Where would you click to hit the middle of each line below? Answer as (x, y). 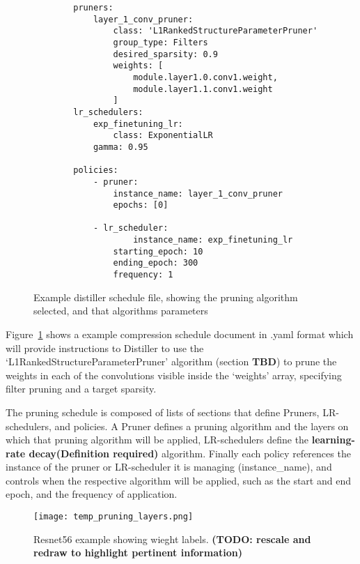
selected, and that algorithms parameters (121, 311)
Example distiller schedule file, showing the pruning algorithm (166, 297)
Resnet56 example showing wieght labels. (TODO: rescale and (172, 539)
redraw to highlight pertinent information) (138, 552)
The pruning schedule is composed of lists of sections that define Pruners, (163, 412)
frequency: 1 (143, 275)
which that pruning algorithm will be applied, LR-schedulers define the (157, 440)
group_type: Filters (161, 42)
